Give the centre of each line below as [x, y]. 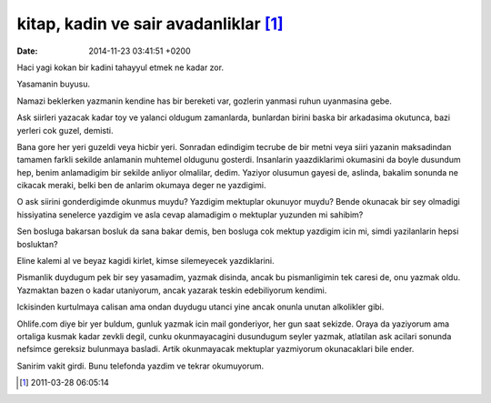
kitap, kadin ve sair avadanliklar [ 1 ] [150, 24]
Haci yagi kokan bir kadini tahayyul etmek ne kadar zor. [120, 67]
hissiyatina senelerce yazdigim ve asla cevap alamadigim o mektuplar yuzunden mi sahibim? [190, 215]
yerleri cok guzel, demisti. [65, 130]
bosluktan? [37, 244]
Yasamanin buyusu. [54, 84]
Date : [27, 51]
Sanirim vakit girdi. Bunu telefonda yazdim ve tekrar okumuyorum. [140, 366]
